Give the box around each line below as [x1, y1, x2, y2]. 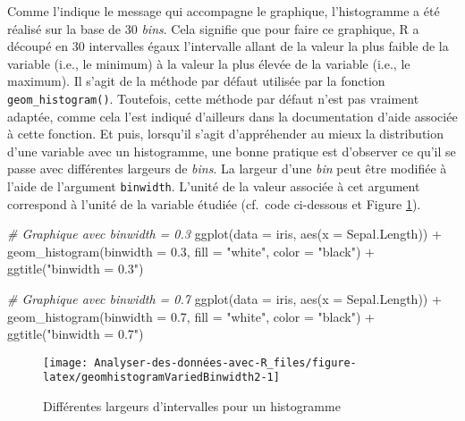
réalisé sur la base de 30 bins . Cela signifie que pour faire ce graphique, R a [7, 19, 419, 38]
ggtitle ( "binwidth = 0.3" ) [7, 259, 144, 278]
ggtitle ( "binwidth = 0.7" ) [7, 324, 144, 343]
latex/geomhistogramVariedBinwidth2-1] [43, 371, 280, 384]
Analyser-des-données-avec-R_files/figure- [94, 356, 357, 369]
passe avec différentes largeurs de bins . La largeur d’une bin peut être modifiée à [7, 159, 447, 178]
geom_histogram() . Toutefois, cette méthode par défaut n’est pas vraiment [7, 88, 419, 107]
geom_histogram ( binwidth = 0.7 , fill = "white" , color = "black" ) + [7, 307, 375, 325]
